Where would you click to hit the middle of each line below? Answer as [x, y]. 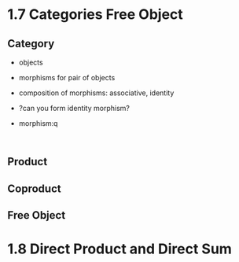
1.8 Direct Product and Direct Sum [120, 249]
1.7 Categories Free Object [96, 15]
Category [31, 44]
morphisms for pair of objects [67, 77]
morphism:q [38, 123]
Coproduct [34, 188]
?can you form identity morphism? [74, 108]
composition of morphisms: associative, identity [96, 93]
